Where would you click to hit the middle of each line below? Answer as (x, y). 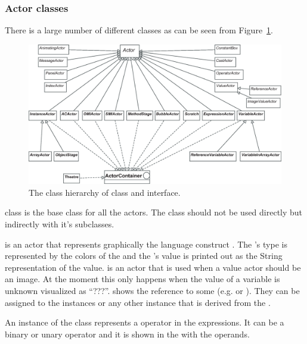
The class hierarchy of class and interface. (105, 192)
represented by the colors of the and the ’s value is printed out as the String (144, 256)
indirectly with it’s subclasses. (60, 223)
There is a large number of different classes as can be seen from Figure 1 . (139, 30)
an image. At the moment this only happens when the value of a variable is (142, 279)
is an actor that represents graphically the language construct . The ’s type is (146, 244)
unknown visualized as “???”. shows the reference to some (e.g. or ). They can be (152, 290)
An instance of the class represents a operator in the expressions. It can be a (145, 322)
